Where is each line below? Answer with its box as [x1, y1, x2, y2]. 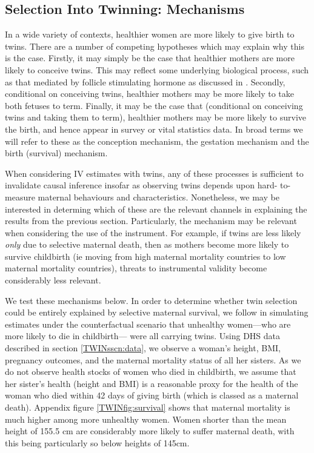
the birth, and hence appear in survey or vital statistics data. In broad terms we [5, 122, 303, 135]
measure [5, 190, 35, 203]
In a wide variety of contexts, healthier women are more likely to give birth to [5, 28, 295, 41]
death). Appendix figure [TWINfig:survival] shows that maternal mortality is [5, 401, 290, 414]
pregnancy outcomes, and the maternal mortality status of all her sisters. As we [5, 353, 301, 366]
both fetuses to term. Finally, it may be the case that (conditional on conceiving [5, 99, 303, 111]
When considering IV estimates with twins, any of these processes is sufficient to [5, 167, 304, 179]
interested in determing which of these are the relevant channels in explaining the [5, 202, 307, 215]
